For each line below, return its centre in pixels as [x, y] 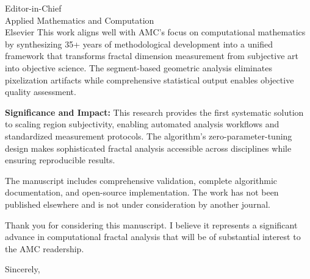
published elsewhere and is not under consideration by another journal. [138, 204]
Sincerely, [23, 269]
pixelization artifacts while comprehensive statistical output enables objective [150, 79]
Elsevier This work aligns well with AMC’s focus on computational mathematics [155, 32]
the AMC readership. [45, 248]
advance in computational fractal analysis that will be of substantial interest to [153, 237]
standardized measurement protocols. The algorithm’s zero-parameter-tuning [149, 136]
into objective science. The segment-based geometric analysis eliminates [139, 67]
